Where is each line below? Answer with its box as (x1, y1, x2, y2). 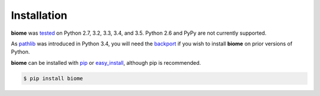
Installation (11, 9, 68, 22)
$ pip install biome (23, 75, 83, 82)
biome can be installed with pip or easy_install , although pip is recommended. (11, 59, 201, 66)
